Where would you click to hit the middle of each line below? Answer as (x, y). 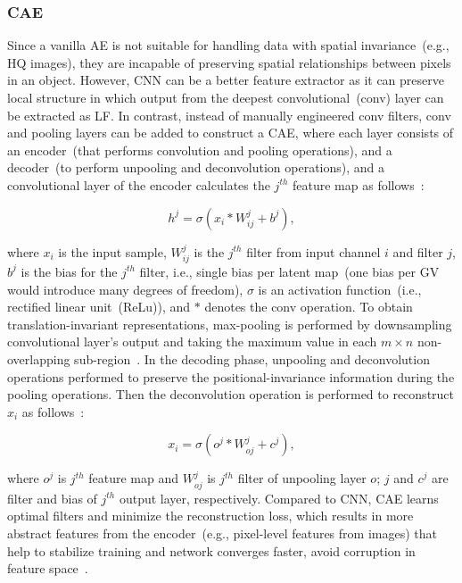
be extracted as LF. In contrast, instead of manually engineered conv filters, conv (229, 115)
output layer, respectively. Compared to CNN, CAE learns (279, 498)
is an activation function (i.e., (340, 289)
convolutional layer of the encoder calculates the (139, 184)
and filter (418, 251)
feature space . (48, 568)
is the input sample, (112, 251)
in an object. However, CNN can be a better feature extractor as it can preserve (226, 80)
